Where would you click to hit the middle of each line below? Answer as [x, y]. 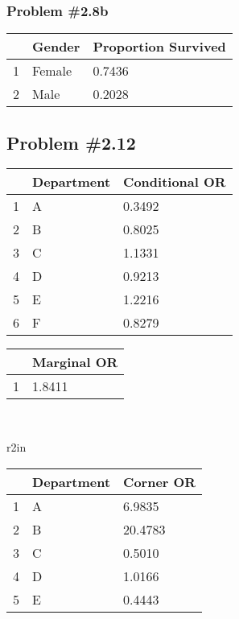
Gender [56, 47]
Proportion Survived [159, 47]
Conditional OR [175, 182]
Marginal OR [75, 362]
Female [52, 71]
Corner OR [160, 481]
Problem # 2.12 [71, 142]
